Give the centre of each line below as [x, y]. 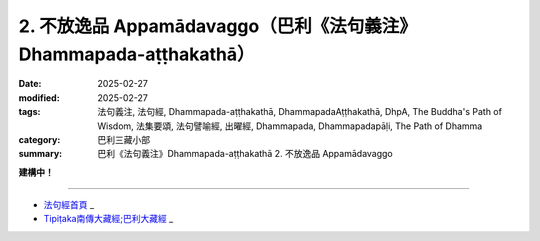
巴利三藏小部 [123, 139]
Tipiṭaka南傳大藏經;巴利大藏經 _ [108, 219]
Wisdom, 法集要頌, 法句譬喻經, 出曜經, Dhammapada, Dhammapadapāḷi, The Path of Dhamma [290, 126]
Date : [30, 84]
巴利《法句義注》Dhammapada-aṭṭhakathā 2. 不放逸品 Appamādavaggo [245, 154]
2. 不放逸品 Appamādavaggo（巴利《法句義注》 [217, 26]
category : [39, 139]
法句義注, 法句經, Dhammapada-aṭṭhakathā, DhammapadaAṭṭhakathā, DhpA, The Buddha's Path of [299, 112]
